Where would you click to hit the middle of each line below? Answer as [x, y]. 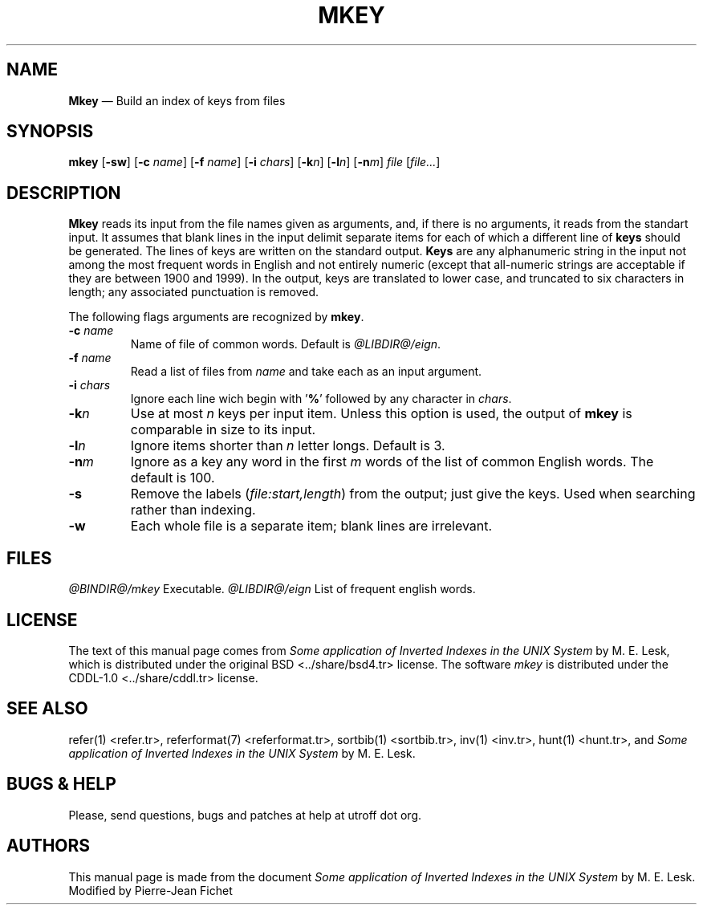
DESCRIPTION [64, 193]
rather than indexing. [193, 510]
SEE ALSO [47, 709]
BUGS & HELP [61, 784]
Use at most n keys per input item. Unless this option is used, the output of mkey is [381, 414]
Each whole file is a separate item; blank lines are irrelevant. [311, 526]
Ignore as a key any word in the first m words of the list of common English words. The [392, 462]
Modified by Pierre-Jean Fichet [150, 890]
